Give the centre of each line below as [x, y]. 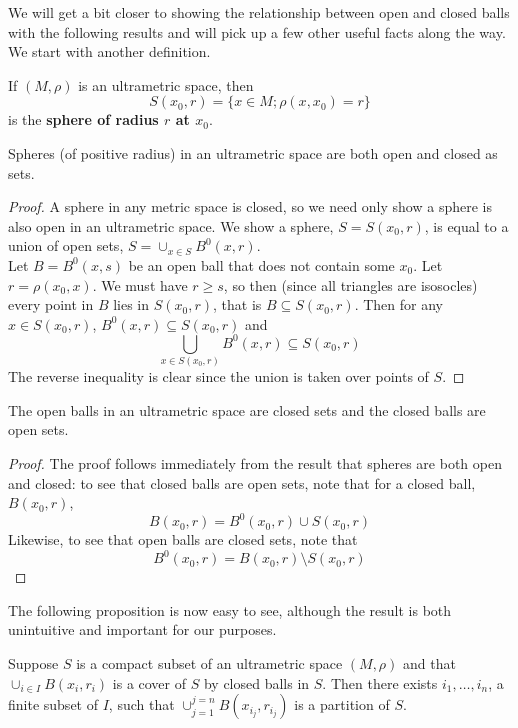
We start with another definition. [109, 51]
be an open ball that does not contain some [261, 264]
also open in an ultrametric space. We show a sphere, [171, 225]
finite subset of [53, 704]
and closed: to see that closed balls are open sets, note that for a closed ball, [242, 482]
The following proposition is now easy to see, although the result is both [230, 609]
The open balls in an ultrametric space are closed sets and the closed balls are [247, 409]
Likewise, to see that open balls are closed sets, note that [183, 539]
